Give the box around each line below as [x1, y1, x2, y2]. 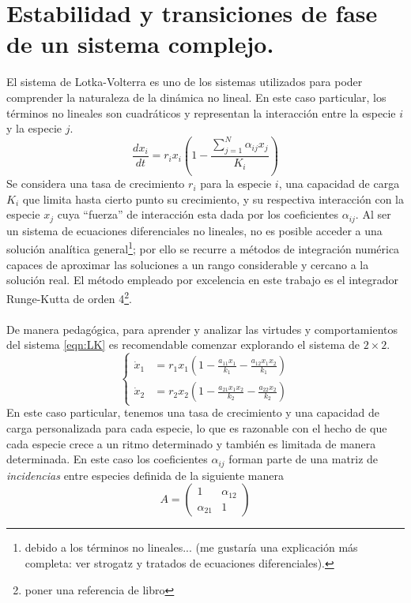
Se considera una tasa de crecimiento [6, 175, 185, 192]
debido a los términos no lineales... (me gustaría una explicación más [25, 539, 358, 556]
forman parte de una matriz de [228, 451, 379, 467]
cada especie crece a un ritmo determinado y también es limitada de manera [6, 435, 376, 451]
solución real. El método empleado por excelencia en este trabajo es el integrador [6, 272, 399, 288]
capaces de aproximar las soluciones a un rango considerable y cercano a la [6, 256, 369, 272]
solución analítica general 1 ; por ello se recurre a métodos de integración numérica [6, 238, 400, 257]
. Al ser [355, 206, 391, 223]
